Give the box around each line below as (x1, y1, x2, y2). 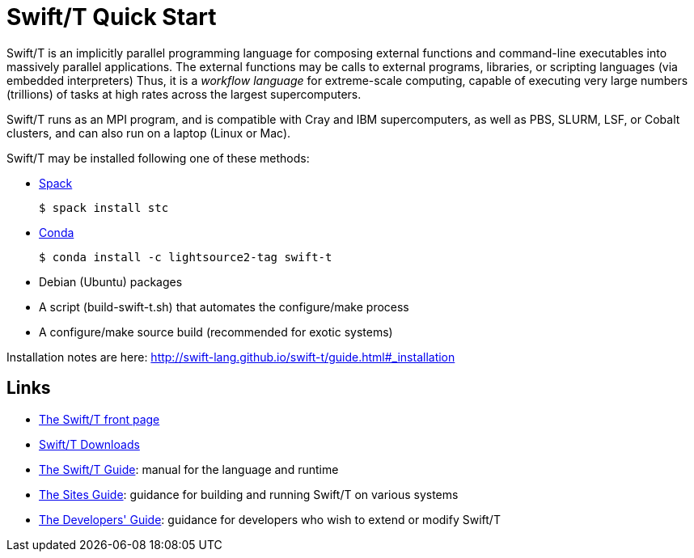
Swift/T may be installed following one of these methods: (6, 150, 310, 165)
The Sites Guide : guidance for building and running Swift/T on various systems (39, 487, 459, 501)
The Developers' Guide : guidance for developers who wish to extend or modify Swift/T (39, 512, 501, 526)
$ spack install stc (39, 201, 169, 214)
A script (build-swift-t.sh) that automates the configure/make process (39, 299, 409, 314)
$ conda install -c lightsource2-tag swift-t (39, 250, 332, 264)
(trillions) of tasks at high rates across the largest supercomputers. (6, 87, 362, 101)
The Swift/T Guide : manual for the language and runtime (39, 462, 339, 476)
